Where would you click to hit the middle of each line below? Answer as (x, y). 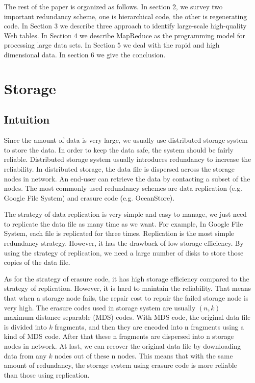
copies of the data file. (37, 262)
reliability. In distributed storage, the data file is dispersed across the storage (119, 168)
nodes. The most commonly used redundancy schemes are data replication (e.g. (123, 188)
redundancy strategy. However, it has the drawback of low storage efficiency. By (124, 243)
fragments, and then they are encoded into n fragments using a (149, 326)
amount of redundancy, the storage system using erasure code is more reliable (121, 365)
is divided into (25, 326)
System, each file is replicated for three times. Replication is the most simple (119, 233)
